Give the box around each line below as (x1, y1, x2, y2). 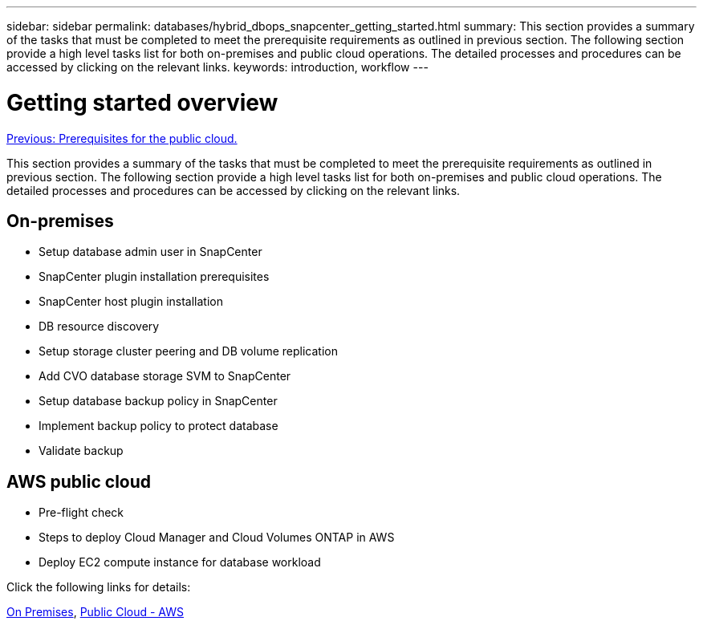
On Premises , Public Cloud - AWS (6, 605, 184, 619)
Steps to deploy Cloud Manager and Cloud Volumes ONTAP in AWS (39, 530, 395, 545)
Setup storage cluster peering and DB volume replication (39, 344, 338, 359)
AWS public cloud (6, 471, 152, 492)
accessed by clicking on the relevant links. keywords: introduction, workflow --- (6, 60, 429, 74)
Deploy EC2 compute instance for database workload (39, 555, 321, 570)
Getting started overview (6, 88, 278, 116)
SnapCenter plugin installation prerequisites (39, 270, 270, 284)
